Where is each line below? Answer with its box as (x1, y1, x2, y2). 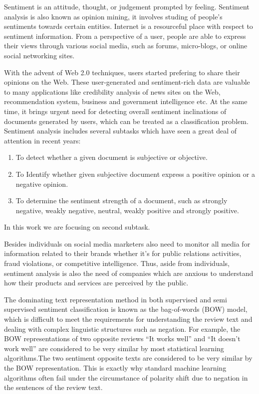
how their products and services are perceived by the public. (4, 277, 189, 288)
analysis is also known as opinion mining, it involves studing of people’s (4, 11, 223, 21)
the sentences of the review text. (4, 382, 103, 393)
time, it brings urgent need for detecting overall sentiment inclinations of (4, 106, 227, 116)
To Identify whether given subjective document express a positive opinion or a (15, 168, 255, 179)
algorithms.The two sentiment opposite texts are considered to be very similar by (4, 353, 253, 363)
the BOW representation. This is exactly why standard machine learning (4, 363, 227, 373)
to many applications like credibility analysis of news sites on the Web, (4, 86, 221, 97)
